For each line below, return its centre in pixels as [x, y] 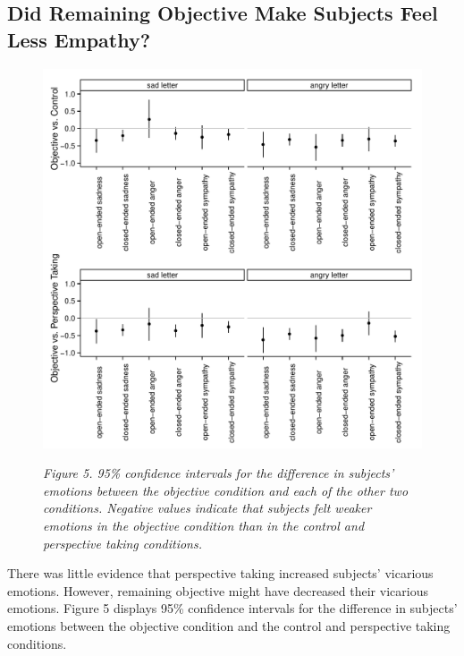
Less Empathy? [79, 39]
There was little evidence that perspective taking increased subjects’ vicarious [220, 573]
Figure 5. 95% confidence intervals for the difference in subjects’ [219, 473]
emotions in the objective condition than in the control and [204, 525]
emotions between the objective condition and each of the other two [226, 490]
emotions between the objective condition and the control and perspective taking [229, 625]
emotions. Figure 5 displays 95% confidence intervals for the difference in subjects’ [232, 608]
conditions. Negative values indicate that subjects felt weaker [207, 508]
